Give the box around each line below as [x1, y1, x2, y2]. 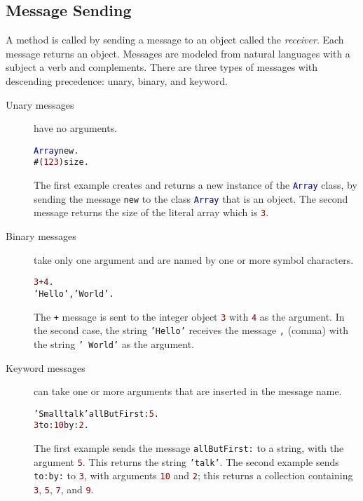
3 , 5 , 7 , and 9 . [34, 481, 94, 496]
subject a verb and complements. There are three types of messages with [6, 60, 318, 74]
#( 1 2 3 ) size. [34, 157, 89, 168]
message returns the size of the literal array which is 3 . [34, 205, 269, 220]
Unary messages [6, 97, 74, 112]
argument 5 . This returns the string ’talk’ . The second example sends [34, 454, 339, 469]
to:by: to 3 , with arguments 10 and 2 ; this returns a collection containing [34, 468, 353, 483]
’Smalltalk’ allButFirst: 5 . [34, 408, 159, 419]
